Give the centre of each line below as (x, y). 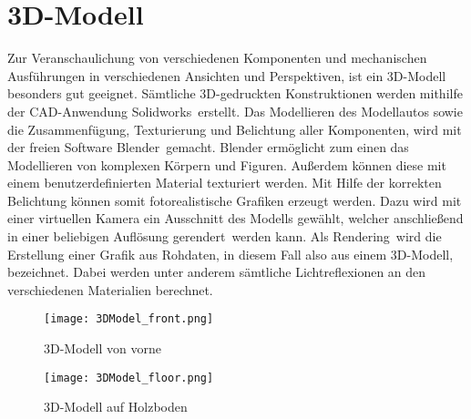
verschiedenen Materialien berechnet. (110, 289)
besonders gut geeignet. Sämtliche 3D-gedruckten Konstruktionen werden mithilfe (235, 93)
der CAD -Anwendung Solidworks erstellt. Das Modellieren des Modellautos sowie (235, 111)
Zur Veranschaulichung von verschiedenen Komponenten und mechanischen (217, 58)
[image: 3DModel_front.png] (129, 319)
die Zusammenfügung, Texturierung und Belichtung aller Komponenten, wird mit (235, 129)
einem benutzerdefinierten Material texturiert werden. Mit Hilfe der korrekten (225, 183)
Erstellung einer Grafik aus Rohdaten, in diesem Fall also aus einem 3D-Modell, (230, 254)
